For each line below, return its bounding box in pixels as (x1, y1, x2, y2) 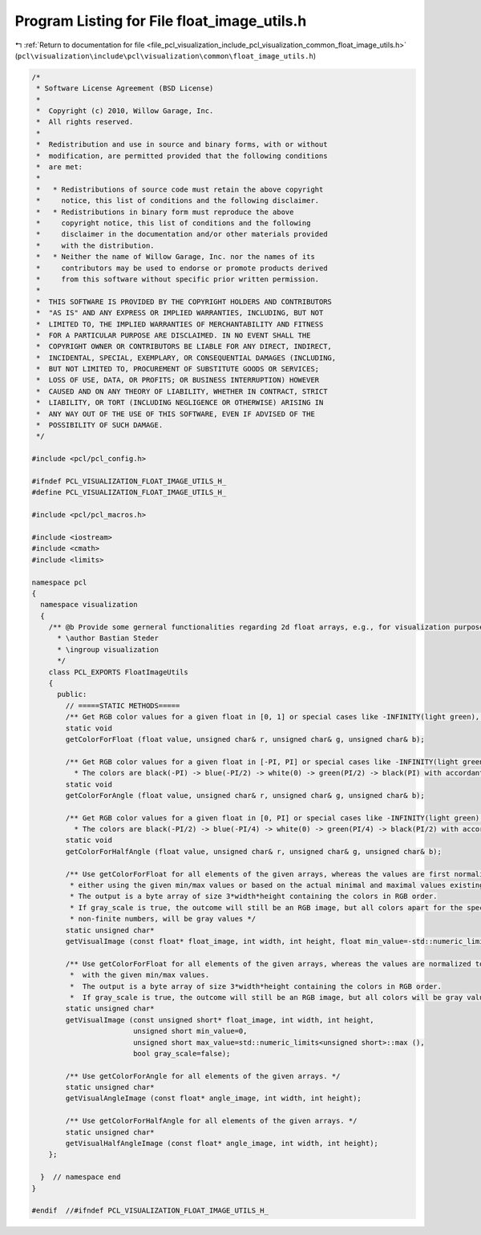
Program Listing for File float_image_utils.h (14, 12, 307, 30)
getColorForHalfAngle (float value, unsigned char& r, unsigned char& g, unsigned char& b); (65, 847, 443, 856)
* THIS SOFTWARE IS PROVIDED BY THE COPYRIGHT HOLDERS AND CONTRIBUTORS (36, 297, 333, 306)
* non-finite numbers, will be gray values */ (69, 914, 257, 924)
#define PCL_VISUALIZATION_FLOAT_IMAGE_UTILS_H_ (31, 488, 227, 497)
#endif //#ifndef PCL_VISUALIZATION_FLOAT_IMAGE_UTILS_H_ (31, 1206, 269, 1215)
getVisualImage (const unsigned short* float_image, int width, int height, (65, 1015, 374, 1024)
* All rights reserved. (36, 117, 134, 127)
